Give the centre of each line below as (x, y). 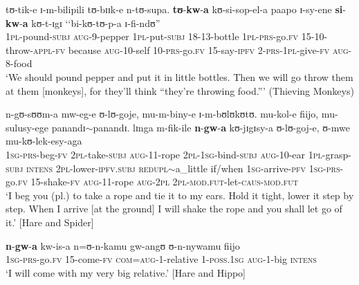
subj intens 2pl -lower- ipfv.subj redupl (87, 168)
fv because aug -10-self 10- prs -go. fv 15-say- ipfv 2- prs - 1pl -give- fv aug (202, 49)
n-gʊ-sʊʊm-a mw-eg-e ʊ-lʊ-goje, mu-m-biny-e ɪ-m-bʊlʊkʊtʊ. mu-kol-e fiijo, (162, 114)
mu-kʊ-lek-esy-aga (44, 141)
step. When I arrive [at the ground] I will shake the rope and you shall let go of (174, 209)
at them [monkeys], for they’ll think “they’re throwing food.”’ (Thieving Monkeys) (180, 90)
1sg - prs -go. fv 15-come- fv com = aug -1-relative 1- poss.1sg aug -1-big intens (161, 259)
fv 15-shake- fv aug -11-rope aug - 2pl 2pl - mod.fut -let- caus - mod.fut (158, 182)
